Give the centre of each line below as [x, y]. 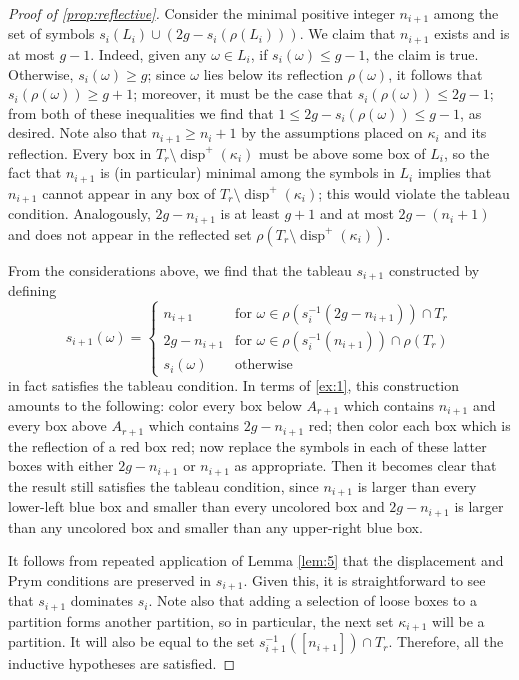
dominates [102, 600]
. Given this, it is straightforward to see [364, 579]
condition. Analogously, [79, 213]
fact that [35, 172]
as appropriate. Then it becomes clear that [365, 465]
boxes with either [61, 465]
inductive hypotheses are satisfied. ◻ [122, 663]
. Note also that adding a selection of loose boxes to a [312, 600]
